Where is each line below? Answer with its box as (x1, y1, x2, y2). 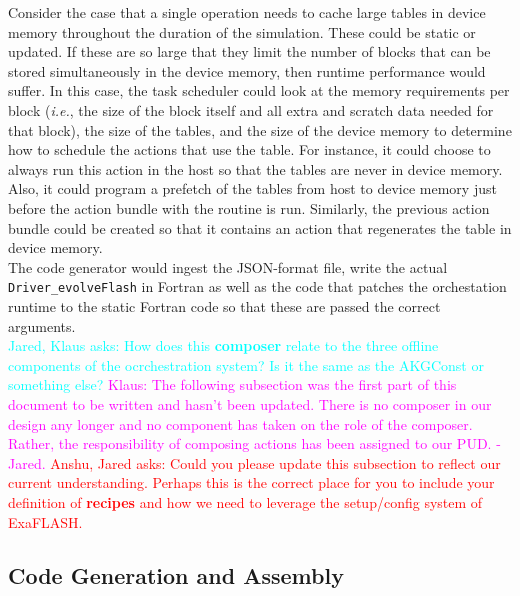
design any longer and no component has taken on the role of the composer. (8, 413, 473, 434)
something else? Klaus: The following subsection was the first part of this (8, 374, 457, 395)
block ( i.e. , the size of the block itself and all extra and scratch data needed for (8, 99, 494, 120)
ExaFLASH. (8, 511, 83, 532)
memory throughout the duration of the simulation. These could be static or (8, 21, 476, 42)
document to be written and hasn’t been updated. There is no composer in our (8, 393, 492, 414)
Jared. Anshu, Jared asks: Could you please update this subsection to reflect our (8, 452, 501, 473)
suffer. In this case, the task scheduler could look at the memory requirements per (8, 80, 510, 101)
